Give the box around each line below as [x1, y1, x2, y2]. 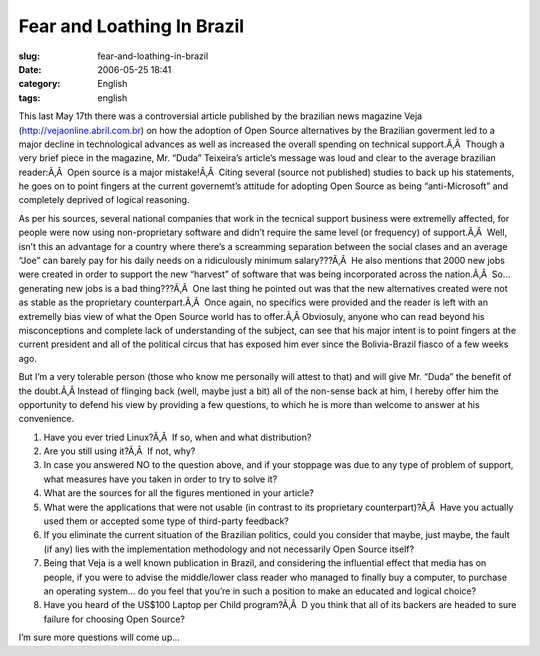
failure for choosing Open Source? [43, 613, 185, 625]
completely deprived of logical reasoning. [18, 194, 190, 206]
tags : [18, 91, 41, 104]
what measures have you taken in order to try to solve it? [43, 473, 278, 485]
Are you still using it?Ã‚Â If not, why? [43, 445, 196, 457]
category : [18, 78, 61, 90]
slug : [18, 50, 40, 62]
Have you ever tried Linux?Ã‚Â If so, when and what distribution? [43, 431, 312, 443]
